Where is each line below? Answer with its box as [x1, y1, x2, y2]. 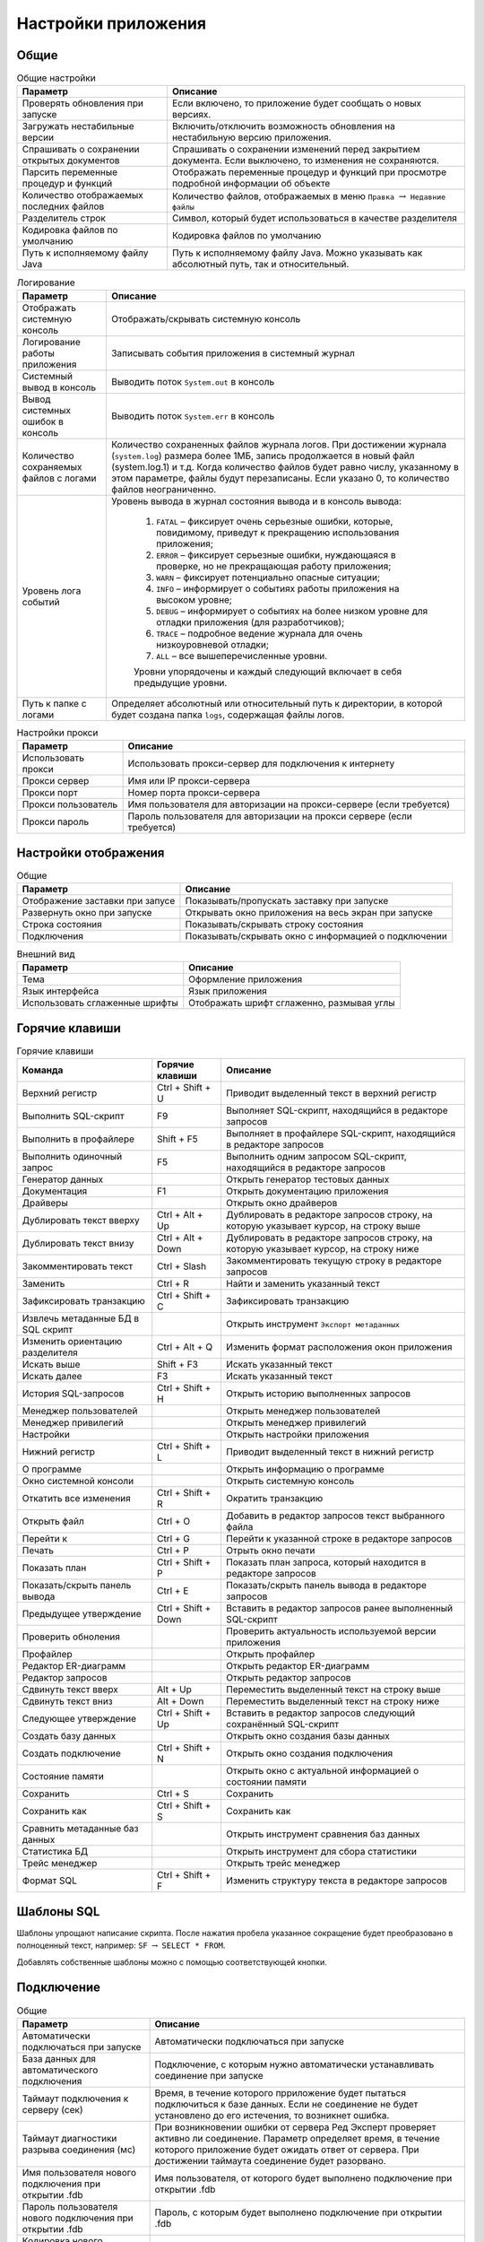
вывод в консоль [22, 381, 97, 394]
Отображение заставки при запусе [22, 895, 176, 908]
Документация [22, 1185, 88, 1197]
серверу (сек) [22, 2103, 83, 2116]
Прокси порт [22, 786, 78, 799]
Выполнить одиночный [22, 1151, 123, 1163]
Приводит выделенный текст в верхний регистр [225, 1087, 436, 1099]
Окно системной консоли [22, 1475, 134, 1488]
